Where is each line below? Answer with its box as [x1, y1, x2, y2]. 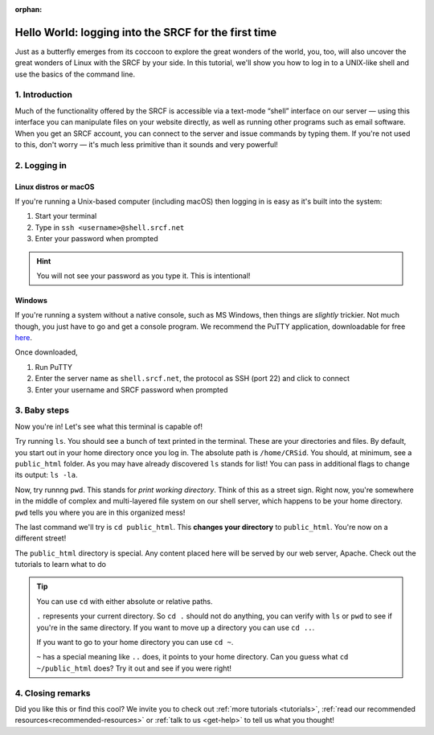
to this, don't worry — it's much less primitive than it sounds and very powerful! [14, 140, 279, 149]
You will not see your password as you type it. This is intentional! [36, 270, 251, 281]
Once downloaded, [14, 347, 78, 357]
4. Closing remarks [14, 688, 91, 699]
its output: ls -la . [14, 470, 78, 480]
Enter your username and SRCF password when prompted [35, 384, 228, 394]
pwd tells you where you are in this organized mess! [14, 507, 186, 517]
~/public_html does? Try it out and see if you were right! [36, 663, 232, 673]
